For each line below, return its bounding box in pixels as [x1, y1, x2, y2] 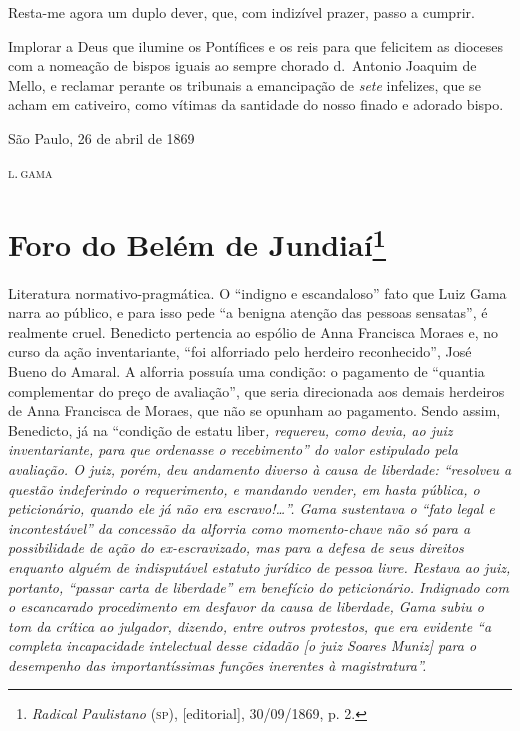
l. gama [8, 161, 53, 182]
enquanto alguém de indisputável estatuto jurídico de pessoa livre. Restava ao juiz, [8, 556, 511, 577]
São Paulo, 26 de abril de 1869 [8, 127, 195, 148]
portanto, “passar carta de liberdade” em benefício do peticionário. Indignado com [8, 576, 509, 597]
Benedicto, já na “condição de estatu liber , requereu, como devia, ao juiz [8, 419, 453, 440]
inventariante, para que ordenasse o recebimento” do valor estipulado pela [8, 439, 459, 460]
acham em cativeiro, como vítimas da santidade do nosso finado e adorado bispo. [8, 94, 504, 115]
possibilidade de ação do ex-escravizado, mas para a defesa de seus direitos [8, 537, 464, 558]
